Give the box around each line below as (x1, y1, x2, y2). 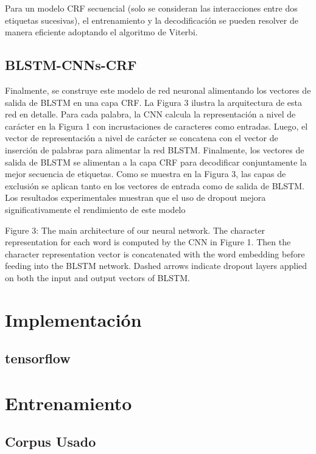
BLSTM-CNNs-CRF (5, 55, 137, 74)
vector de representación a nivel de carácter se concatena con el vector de (5, 131, 278, 144)
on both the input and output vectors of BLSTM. (5, 271, 190, 284)
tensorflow (5, 349, 71, 368)
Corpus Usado (5, 432, 96, 451)
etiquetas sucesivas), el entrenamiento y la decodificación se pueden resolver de (5, 13, 298, 26)
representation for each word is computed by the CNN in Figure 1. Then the (5, 236, 291, 248)
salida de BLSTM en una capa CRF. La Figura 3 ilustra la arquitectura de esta (5, 96, 303, 108)
